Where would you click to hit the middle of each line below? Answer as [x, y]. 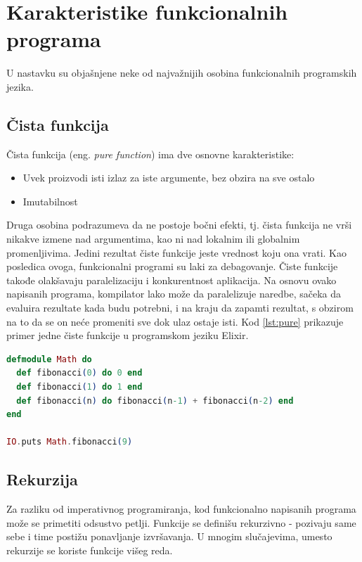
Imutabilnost [50, 201]
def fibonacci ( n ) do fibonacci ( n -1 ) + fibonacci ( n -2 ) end [155, 401]
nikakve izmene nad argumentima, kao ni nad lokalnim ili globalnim [153, 239]
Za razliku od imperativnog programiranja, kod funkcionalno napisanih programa [181, 509]
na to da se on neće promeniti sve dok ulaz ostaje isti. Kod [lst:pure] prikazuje [175, 321]
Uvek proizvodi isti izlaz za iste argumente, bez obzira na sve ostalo [169, 178]
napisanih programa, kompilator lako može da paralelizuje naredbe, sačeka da [174, 294]
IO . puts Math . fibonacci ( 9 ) [70, 442]
